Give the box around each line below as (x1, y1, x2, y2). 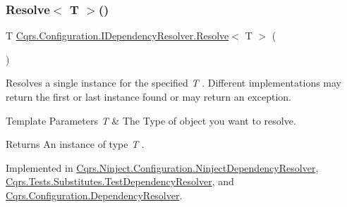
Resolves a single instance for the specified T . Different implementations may (6, 75, 342, 90)
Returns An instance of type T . (6, 137, 145, 151)
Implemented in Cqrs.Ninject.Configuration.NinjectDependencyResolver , (6, 160, 319, 175)
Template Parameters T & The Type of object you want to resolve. (6, 113, 296, 127)
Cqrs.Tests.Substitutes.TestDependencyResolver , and (6, 174, 234, 189)
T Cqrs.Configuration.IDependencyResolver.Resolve (6, 28, 229, 43)
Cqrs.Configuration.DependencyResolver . (6, 187, 183, 202)
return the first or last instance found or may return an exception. (6, 89, 291, 103)
